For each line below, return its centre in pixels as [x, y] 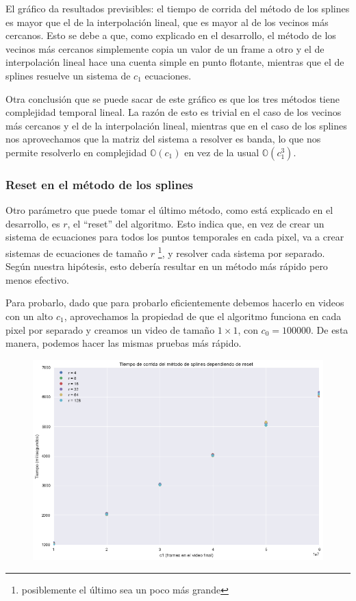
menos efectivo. [38, 279]
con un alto [29, 316]
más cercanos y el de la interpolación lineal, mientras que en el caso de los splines [176, 125]
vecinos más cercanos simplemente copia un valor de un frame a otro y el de [165, 48]
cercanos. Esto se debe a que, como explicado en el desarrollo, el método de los [171, 35]
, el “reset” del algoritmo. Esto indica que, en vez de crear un [196, 223]
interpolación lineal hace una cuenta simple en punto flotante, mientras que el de [175, 62]
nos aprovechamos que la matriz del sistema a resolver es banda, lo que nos [163, 139]
